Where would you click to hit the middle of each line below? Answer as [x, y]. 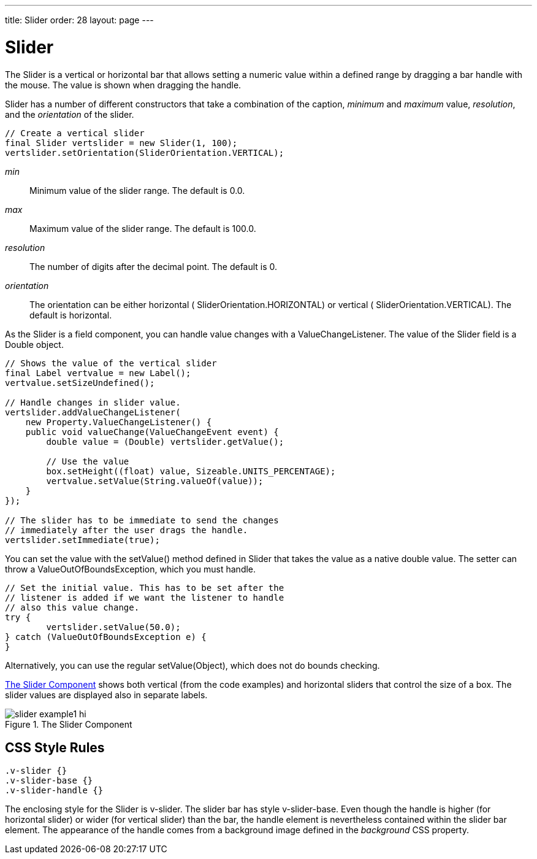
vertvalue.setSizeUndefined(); [80, 383]
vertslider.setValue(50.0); [113, 627]
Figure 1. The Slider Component [69, 724]
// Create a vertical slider [75, 133]
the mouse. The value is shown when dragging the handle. [123, 85]
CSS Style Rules [55, 747]
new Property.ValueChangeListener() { [119, 422]
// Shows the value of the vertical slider [111, 363]
